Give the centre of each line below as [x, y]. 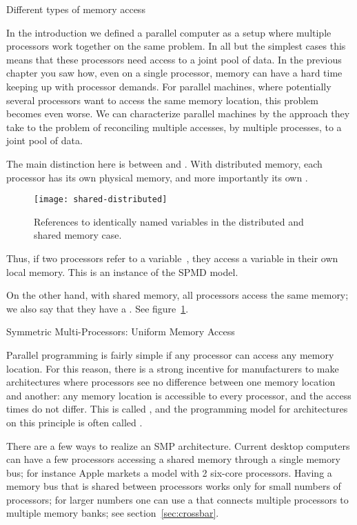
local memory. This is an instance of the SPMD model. [122, 271]
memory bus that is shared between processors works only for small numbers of [174, 486]
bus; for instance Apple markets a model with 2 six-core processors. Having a [169, 472]
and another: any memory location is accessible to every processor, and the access [179, 395]
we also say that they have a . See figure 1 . [98, 308]
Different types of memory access [76, 9]
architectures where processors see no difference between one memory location [171, 382]
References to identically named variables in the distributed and [169, 221]
